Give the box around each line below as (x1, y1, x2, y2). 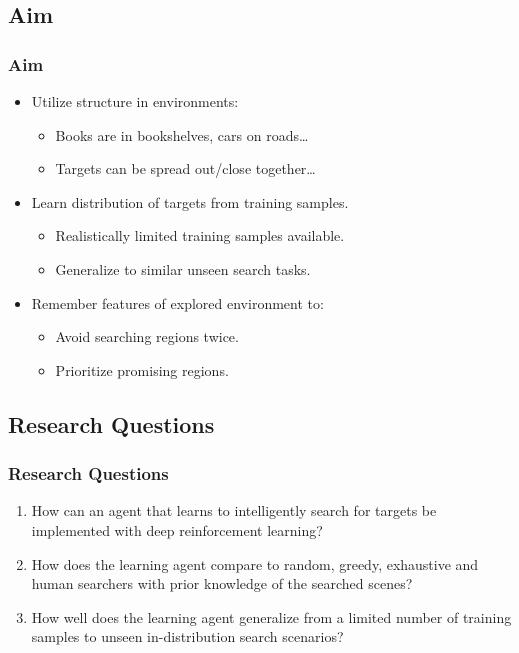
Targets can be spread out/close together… (55, 158, 316, 179)
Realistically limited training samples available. (55, 225, 345, 246)
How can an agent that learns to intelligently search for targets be (31, 500, 437, 521)
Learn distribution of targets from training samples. (31, 191, 349, 212)
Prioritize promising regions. (55, 359, 229, 380)
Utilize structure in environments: (31, 91, 239, 111)
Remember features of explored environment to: (31, 292, 324, 313)
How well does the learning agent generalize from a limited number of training (31, 606, 512, 627)
